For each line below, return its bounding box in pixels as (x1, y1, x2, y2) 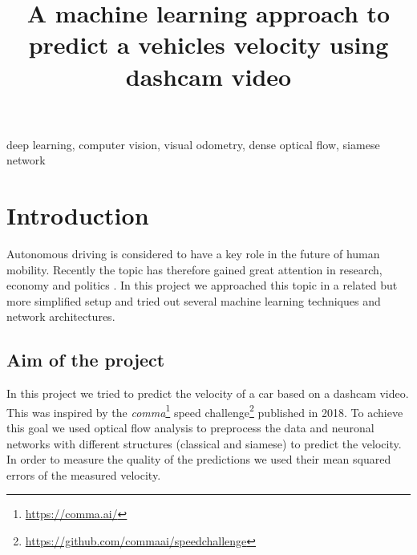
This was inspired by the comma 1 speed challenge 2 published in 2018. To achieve (6, 401, 403, 420)
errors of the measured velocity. (6, 466, 161, 483)
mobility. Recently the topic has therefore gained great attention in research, (6, 261, 383, 277)
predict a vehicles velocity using (28, 28, 389, 61)
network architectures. (6, 308, 115, 325)
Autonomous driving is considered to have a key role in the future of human (6, 245, 380, 262)
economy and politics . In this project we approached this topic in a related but (6, 277, 398, 294)
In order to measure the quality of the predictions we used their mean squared (6, 451, 391, 468)
